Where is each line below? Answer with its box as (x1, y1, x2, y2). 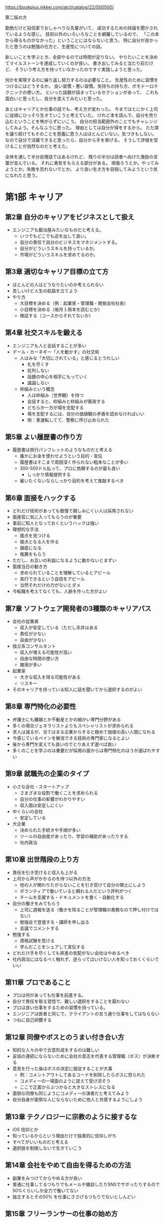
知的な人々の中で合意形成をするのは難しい (12, 1047, 100, 1053)
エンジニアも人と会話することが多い (12, 342, 87, 348)
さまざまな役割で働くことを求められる (19, 790, 98, 796)
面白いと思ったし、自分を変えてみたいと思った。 (5, 96, 105, 101)
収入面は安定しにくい (19, 802, 63, 808)
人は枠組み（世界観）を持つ (27, 392, 84, 398)
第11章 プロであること (5, 978, 71, 987)
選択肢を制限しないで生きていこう (12, 1145, 82, 1151)
